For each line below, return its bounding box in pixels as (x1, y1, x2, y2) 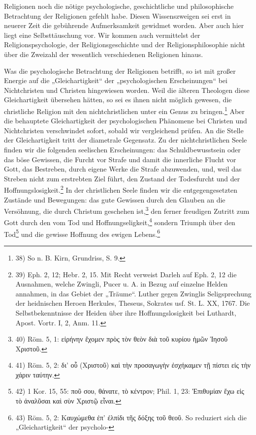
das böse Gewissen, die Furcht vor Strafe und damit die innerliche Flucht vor (4, 154, 236, 164)
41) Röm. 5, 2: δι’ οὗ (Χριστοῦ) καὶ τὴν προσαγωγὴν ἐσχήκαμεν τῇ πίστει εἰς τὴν (15, 360, 251, 370)
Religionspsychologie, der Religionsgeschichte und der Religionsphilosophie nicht (4, 39, 245, 50)
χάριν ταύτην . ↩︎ (15, 369, 60, 379)
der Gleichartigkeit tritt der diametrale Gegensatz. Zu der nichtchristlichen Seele (4, 135, 247, 145)
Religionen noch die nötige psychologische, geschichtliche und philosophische (4, 1, 234, 11)
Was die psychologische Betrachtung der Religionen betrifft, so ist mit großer (4, 65, 236, 76)
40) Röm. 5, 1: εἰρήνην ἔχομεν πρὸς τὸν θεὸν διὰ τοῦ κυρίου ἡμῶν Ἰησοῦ (15, 334, 228, 344)
